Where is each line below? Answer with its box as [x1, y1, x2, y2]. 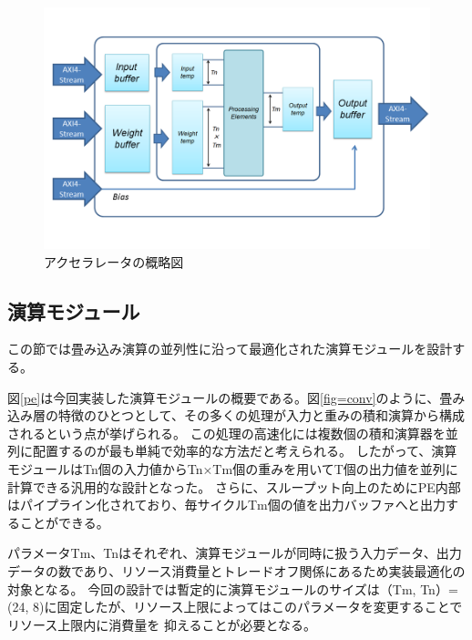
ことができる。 [19, 512, 109, 532]
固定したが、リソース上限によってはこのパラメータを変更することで [56, 597, 463, 616]
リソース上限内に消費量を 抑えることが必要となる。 [7, 614, 317, 634]
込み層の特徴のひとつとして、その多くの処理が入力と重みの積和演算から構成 [7, 406, 465, 425]
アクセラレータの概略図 [44, 252, 184, 271]
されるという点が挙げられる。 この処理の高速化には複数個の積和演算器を [7, 423, 446, 442]
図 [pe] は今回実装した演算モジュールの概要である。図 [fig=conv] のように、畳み [7, 387, 466, 407]
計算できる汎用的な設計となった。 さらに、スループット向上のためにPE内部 [7, 477, 461, 496]
